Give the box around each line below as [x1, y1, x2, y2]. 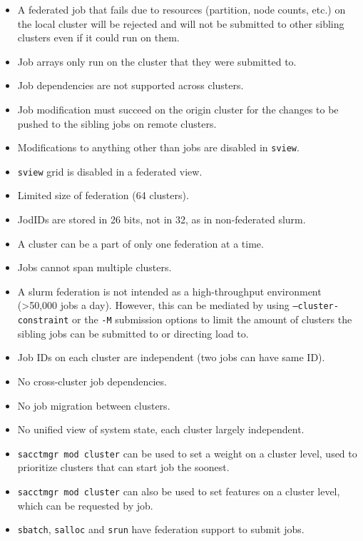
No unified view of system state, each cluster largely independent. [17, 422, 305, 437]
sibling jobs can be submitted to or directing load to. [17, 325, 249, 340]
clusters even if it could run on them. [17, 30, 180, 45]
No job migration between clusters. [17, 398, 170, 413]
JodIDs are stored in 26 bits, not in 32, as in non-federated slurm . [17, 212, 306, 227]
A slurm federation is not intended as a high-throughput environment [17, 283, 322, 298]
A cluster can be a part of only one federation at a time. [17, 236, 264, 251]
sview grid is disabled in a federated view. [17, 163, 203, 178]
